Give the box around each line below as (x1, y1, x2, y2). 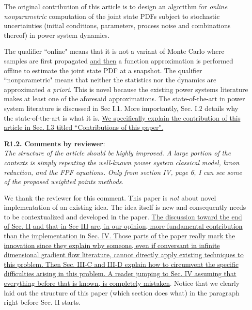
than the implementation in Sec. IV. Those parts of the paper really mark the (4, 231, 235, 241)
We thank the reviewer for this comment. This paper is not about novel (4, 192, 216, 202)
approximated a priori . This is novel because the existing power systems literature (4, 84, 248, 94)
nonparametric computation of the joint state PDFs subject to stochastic (4, 11, 220, 21)
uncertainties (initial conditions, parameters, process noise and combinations (4, 20, 231, 31)
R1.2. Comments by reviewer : (4, 138, 105, 148)
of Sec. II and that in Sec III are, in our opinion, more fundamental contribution (4, 221, 243, 231)
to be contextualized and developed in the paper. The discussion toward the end (4, 211, 242, 221)
